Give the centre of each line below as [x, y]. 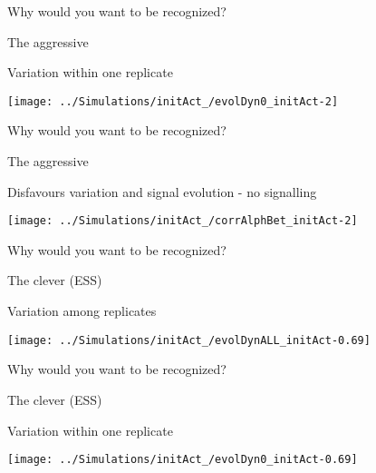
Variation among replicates [82, 311]
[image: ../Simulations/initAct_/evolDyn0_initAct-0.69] [183, 460]
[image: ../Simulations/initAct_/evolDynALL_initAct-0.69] [189, 340]
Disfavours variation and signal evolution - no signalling [162, 191]
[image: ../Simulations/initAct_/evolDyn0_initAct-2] [173, 101]
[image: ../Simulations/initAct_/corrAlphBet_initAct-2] [183, 221]
